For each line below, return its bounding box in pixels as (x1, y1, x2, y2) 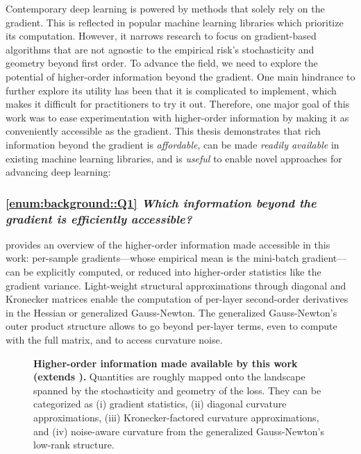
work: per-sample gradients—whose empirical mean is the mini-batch (6, 251, 299, 265)
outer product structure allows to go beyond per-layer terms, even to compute (6, 319, 337, 333)
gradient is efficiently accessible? (6, 210, 192, 227)
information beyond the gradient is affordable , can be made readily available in (6, 137, 339, 151)
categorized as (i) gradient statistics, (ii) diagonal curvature (33, 396, 287, 411)
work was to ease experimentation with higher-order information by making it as (6, 110, 349, 124)
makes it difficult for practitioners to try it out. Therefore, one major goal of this (6, 96, 350, 111)
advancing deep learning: (6, 165, 111, 179)
